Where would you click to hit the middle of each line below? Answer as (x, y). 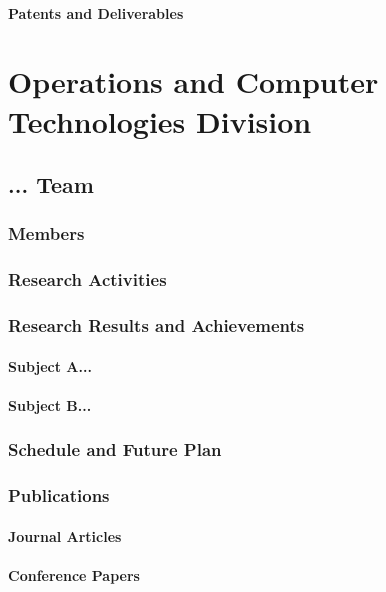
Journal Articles (65, 535)
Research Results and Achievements (156, 325)
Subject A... (50, 365)
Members (46, 233)
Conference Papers (74, 574)
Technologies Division (160, 120)
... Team (51, 184)
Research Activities (87, 279)
